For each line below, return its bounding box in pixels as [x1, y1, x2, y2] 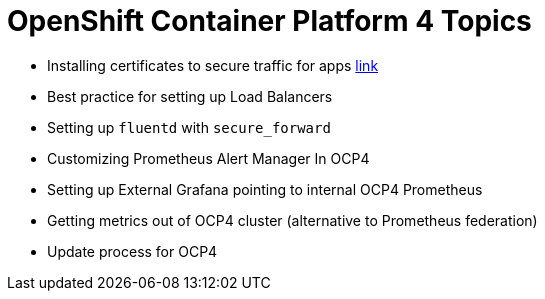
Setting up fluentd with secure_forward [47, 118, 331, 136]
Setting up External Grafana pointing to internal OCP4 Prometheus [47, 180, 483, 198]
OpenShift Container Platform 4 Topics [7, 4, 532, 38]
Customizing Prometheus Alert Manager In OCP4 [47, 149, 370, 167]
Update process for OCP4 [47, 242, 218, 260]
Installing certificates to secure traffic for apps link [47, 56, 379, 74]
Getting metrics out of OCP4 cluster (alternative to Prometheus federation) [47, 211, 538, 229]
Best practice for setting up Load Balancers [47, 87, 333, 105]
